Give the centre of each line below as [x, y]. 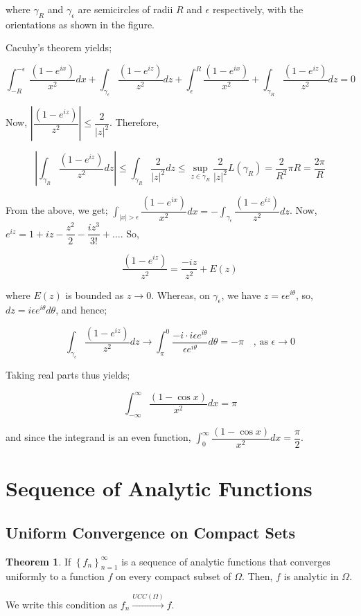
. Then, [257, 576]
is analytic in [311, 576]
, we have [241, 295]
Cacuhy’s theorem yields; [59, 47]
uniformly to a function [55, 576]
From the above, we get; [57, 210]
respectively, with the [258, 9]
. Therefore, [134, 122]
